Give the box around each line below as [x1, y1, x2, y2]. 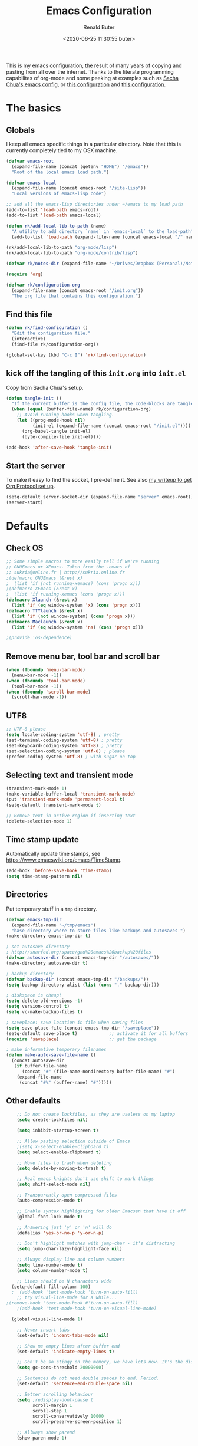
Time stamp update [6, 834, 80, 844]
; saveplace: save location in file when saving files [6, 1019, 144, 1026]
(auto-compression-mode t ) [16, 1198, 83, 1204]
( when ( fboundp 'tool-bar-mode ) [6, 678, 85, 683]
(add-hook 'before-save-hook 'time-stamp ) [6, 868, 112, 874]
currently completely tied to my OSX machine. [6, 146, 118, 154]
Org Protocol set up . [6, 482, 55, 490]
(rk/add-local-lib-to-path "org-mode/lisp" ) [6, 245, 117, 251]
